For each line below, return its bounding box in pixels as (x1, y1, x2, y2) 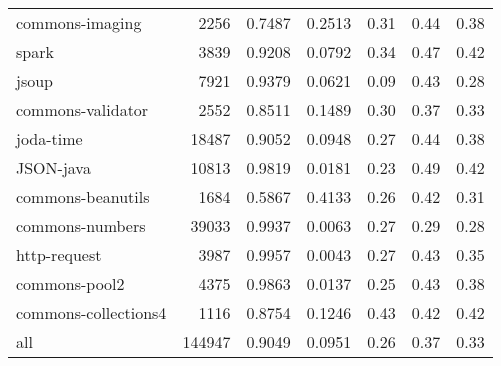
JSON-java (16, 156, 91, 179)
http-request (16, 243, 102, 266)
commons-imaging (16, 11, 142, 34)
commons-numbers (16, 214, 146, 237)
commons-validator (16, 98, 149, 121)
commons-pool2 (16, 272, 125, 295)
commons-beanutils (16, 185, 150, 208)
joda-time (16, 127, 83, 150)
